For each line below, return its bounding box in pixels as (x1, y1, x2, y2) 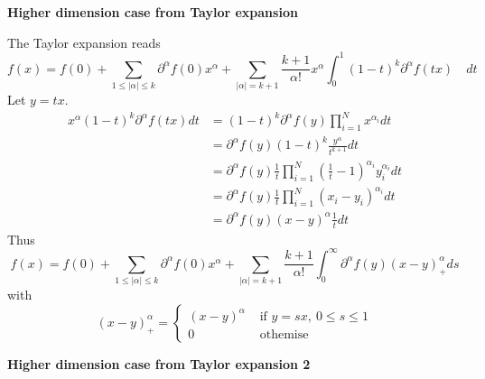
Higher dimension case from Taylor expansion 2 (7, 354, 311, 373)
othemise (259, 328, 309, 341)
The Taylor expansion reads (7, 32, 161, 51)
